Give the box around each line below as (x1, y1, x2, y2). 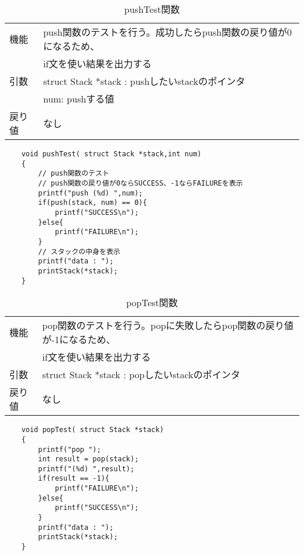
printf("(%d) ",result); (38, 464, 134, 473)
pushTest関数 (124, 2, 180, 16)
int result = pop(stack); (38, 455, 139, 464)
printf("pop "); (38, 445, 101, 454)
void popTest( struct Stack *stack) (21, 426, 164, 434)
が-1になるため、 (42, 333, 116, 347)
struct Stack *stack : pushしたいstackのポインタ (43, 74, 246, 88)
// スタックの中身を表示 (38, 247, 120, 256)
